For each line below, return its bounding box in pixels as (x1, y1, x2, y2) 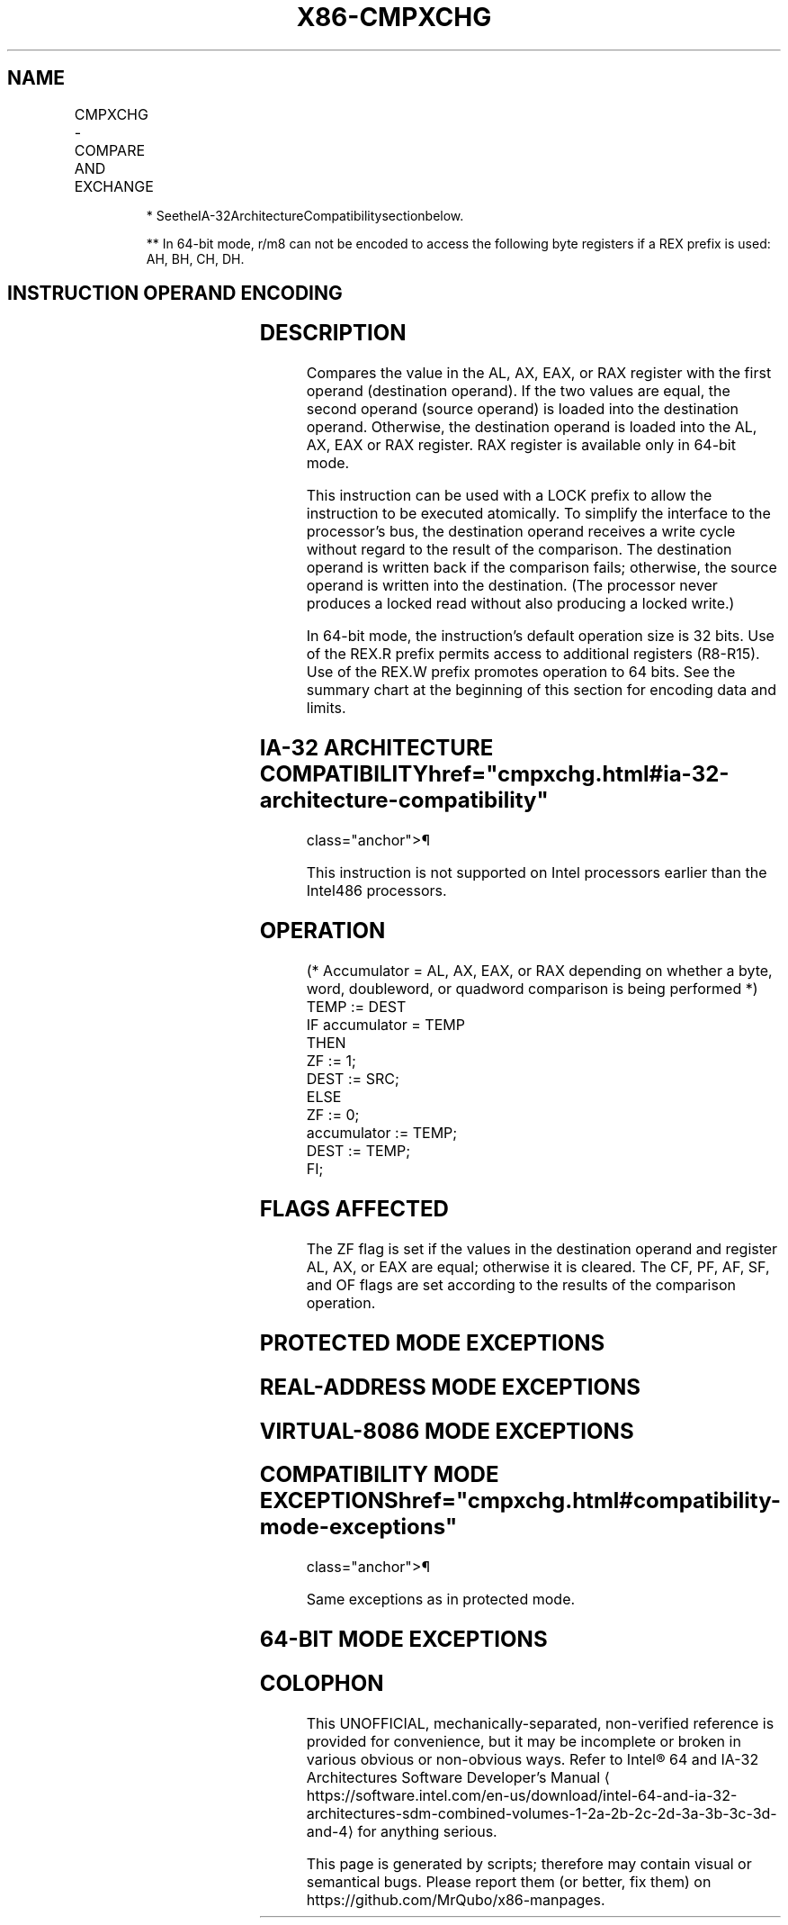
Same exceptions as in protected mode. (306, 1590, 576, 1609)
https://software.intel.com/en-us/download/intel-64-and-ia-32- (306, 1786, 738, 1805)
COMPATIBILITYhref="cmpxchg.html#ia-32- (259, 761, 730, 788)
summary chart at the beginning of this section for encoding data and (306, 681, 777, 700)
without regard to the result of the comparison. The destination (306, 540, 732, 559)
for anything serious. (357, 1822, 497, 1841)
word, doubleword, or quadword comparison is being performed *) (306, 979, 758, 998)
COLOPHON (259, 1670, 384, 1697)
